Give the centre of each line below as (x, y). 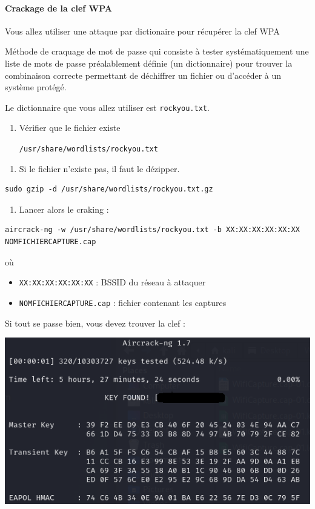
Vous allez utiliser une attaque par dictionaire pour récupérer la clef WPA (142, 31)
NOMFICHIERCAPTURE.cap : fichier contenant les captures (123, 302)
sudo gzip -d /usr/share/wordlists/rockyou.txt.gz (109, 189)
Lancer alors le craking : (64, 209)
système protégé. (36, 87)
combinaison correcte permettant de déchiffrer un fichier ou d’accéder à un (143, 75)
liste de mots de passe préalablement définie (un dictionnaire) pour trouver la (149, 63)
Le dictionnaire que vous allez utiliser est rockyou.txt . (107, 107)
